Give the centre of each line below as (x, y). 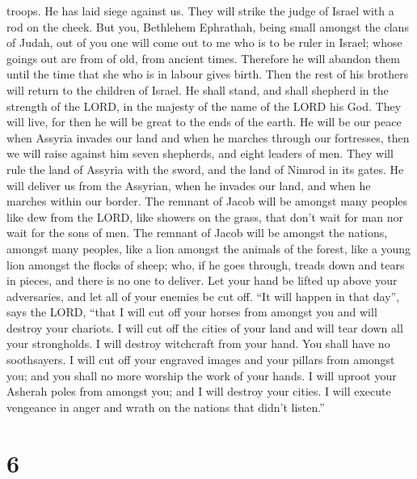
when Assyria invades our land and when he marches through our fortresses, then (208, 137)
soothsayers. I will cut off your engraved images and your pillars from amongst (201, 360)
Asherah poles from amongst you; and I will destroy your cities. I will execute (199, 391)
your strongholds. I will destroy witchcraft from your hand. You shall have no (198, 343)
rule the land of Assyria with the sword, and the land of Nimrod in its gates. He (205, 169)
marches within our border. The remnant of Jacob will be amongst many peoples (207, 201)
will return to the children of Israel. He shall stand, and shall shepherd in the (198, 89)
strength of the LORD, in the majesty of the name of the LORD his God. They (204, 106)
